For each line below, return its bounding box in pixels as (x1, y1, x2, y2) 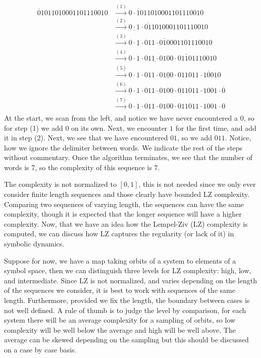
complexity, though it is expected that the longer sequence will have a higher (4, 209, 242, 219)
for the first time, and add (175, 122, 256, 133)
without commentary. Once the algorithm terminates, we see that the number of (4, 152, 252, 163)
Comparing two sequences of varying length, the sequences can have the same (4, 198, 244, 209)
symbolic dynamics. (4, 238, 65, 249)
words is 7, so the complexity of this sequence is (4, 162, 152, 172)
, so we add (177, 132, 213, 143)
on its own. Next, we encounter (71, 122, 168, 133)
